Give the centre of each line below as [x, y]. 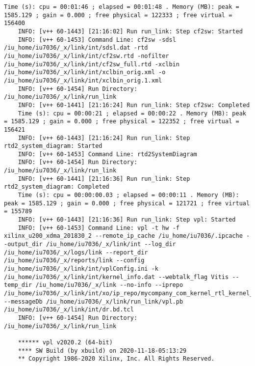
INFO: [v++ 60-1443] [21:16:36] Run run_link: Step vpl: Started [127, 220]
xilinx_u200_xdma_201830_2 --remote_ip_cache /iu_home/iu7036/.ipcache [123, 236]
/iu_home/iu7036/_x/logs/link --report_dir [76, 252]
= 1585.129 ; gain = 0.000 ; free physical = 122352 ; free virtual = [122, 122]
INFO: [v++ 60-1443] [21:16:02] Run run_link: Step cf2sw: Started [130, 31]
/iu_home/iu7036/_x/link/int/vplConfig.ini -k [81, 269]
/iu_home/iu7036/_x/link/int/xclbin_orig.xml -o [85, 72]
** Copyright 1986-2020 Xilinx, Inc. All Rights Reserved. [116, 359]
